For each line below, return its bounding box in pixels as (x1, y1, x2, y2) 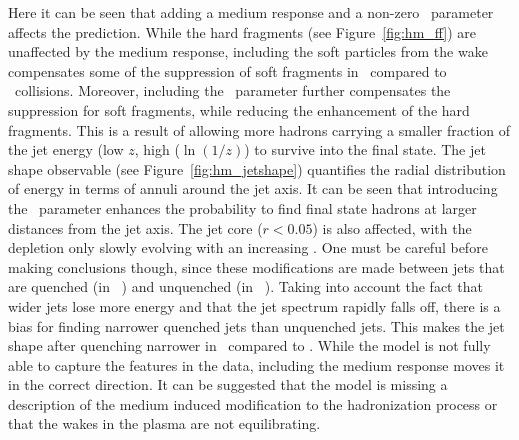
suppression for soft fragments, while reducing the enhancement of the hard (8, 99, 470, 120)
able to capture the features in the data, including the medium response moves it (8, 354, 505, 375)
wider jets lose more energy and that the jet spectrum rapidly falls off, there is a (8, 295, 501, 316)
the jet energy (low (8, 139, 124, 160)
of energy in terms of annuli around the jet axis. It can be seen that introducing (8, 178, 498, 199)
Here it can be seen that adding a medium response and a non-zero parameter (8, 2, 494, 22)
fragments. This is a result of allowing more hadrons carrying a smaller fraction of (8, 119, 511, 140)
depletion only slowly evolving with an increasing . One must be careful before (8, 237, 488, 258)
